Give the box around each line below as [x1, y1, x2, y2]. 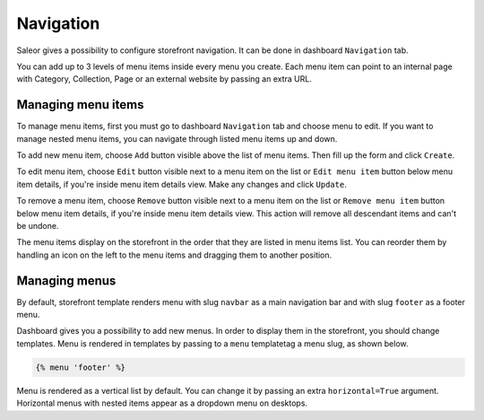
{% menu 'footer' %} [35, 362, 125, 372]
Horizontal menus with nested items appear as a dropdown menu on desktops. [16, 398, 308, 408]
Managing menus [16, 273, 117, 288]
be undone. [16, 220, 59, 231]
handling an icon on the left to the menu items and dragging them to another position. [16, 249, 333, 260]
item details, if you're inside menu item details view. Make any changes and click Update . [16, 179, 347, 189]
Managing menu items [16, 97, 144, 112]
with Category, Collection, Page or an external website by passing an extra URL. [16, 74, 313, 84]
